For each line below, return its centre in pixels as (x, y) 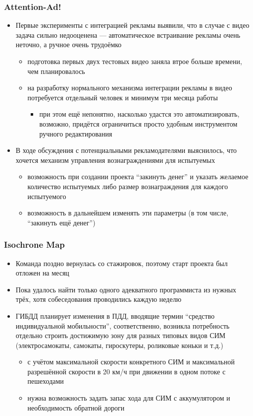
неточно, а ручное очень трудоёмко (69, 44)
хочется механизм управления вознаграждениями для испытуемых (115, 160)
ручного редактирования (76, 133)
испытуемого (47, 196)
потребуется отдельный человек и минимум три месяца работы (123, 97)
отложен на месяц (42, 273)
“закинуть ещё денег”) (61, 222)
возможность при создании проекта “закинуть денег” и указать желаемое (138, 176)
